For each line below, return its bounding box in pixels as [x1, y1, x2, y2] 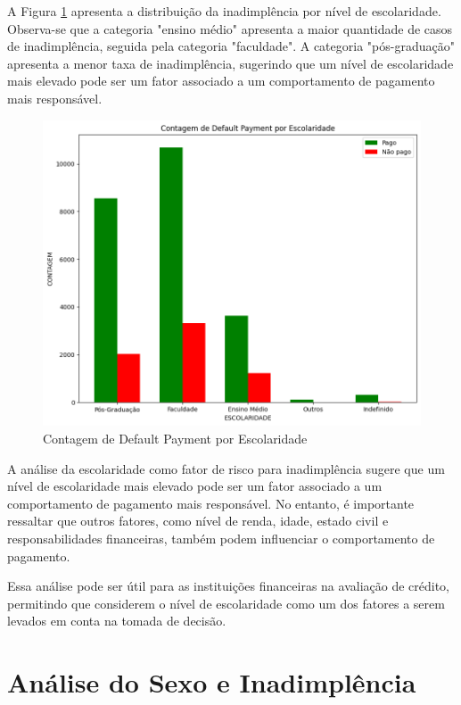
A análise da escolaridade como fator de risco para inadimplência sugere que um [7, 459, 445, 477]
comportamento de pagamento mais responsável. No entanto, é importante [7, 493, 415, 512]
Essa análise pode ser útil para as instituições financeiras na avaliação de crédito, [7, 576, 450, 595]
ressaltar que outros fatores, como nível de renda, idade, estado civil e [7, 511, 389, 530]
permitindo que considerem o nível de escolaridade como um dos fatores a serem [7, 593, 445, 612]
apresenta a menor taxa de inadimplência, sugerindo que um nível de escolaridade [7, 54, 454, 72]
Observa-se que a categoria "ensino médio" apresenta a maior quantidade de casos [7, 19, 453, 37]
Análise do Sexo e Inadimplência [7, 664, 416, 701]
